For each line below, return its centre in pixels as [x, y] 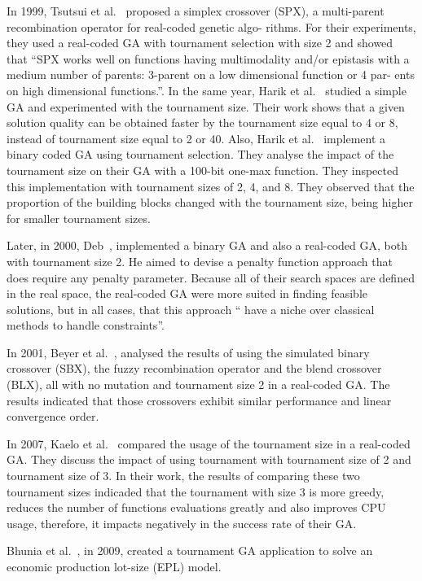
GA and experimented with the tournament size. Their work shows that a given [206, 106]
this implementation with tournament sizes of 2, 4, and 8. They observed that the [211, 186]
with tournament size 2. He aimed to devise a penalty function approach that [200, 261]
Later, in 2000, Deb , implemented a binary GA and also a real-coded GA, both [207, 245]
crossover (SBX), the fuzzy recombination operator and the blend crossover [194, 368]
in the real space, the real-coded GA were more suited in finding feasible [187, 293]
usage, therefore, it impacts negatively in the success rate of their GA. [182, 523]
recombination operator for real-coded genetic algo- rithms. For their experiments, [211, 26]
